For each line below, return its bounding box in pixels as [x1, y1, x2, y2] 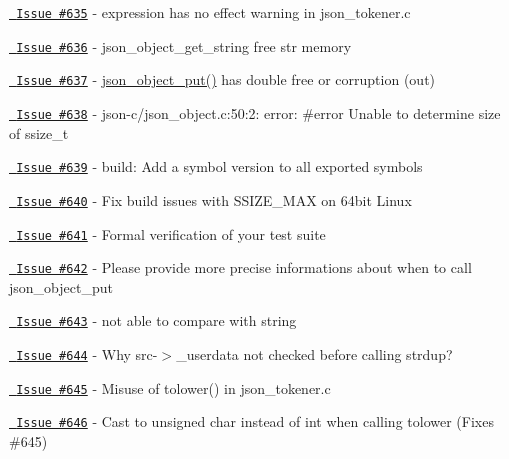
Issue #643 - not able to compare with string [16, 310, 297, 331]
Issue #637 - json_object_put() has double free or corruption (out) [16, 69, 436, 90]
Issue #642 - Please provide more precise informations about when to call [16, 257, 472, 278]
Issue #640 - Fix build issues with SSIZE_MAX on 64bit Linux [16, 189, 412, 210]
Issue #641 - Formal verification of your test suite [16, 223, 326, 244]
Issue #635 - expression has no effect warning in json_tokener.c [16, 2, 411, 22]
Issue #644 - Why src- [16, 344, 158, 365]
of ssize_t [9, 122, 69, 143]
